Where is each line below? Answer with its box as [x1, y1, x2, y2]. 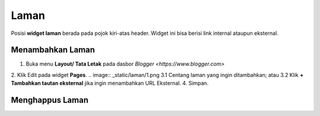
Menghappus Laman [11, 95, 89, 105]
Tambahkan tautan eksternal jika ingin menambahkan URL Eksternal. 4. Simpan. [11, 80, 209, 87]
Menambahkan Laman [11, 45, 95, 55]
